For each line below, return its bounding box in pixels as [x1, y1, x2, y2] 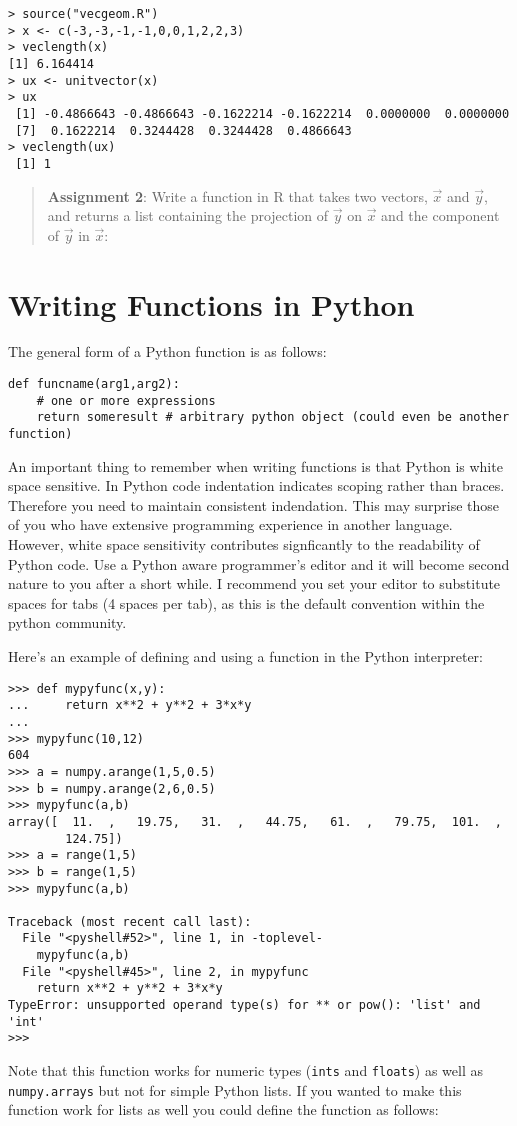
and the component [381, 205, 500, 226]
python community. [8, 612, 127, 633]
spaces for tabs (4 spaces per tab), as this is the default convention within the [8, 592, 485, 613]
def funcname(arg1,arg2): [8, 377, 180, 392]
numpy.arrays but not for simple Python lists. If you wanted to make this [8, 1079, 462, 1100]
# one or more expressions [36, 393, 216, 408]
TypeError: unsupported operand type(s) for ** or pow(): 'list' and [8, 998, 481, 1013]
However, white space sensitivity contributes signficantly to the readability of [8, 534, 480, 555]
